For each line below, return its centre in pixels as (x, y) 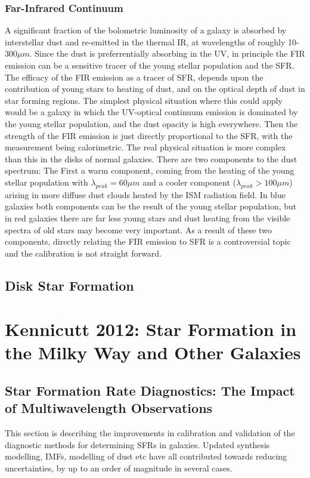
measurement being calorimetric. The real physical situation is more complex (145, 147)
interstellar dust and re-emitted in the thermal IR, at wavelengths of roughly (145, 41)
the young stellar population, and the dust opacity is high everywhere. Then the (151, 123)
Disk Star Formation (69, 285)
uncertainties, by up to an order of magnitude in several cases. (119, 468)
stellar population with (46, 182)
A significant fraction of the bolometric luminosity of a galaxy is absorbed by (146, 30)
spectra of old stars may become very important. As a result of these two (138, 229)
